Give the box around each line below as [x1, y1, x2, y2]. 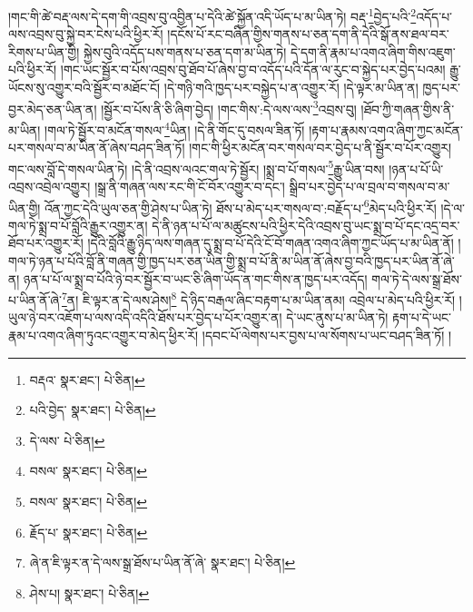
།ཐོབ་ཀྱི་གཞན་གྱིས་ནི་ [360, 99, 455, 118]
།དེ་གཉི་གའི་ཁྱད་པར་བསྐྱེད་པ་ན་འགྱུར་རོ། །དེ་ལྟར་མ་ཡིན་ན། [163, 78, 419, 97]
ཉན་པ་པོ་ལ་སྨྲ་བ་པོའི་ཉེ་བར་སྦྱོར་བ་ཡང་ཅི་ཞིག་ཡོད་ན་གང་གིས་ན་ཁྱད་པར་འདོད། [24, 269, 368, 288]
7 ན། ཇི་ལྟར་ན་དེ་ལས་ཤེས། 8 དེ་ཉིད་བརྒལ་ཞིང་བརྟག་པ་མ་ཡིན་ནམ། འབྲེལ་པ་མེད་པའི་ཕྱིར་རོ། [61, 288, 456, 309]
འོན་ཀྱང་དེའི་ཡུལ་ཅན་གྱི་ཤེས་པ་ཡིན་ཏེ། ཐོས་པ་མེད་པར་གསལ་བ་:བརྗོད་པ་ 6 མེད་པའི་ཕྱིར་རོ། [44, 195, 437, 217]
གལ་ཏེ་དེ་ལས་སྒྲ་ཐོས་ [371, 269, 462, 288]
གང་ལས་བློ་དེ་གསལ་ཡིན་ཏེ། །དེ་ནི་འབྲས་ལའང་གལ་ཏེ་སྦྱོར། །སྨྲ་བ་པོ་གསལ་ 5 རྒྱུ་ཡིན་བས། [8, 156, 385, 178]
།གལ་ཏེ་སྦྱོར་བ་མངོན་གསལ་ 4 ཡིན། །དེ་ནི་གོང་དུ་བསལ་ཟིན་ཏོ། [44, 117, 305, 139]
